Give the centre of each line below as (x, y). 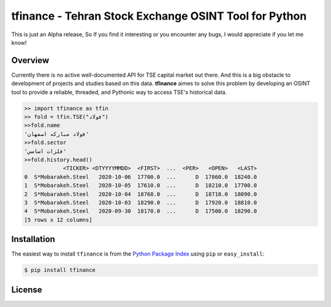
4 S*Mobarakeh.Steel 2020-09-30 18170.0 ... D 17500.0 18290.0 (141, 211)
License (27, 290)
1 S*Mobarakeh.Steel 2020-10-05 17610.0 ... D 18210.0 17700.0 (141, 186)
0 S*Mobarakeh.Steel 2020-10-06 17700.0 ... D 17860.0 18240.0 (141, 177)
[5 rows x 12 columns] (58, 220)
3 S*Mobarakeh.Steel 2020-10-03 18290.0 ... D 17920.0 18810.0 (141, 203)
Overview (30, 60)
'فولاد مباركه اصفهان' (57, 134)
